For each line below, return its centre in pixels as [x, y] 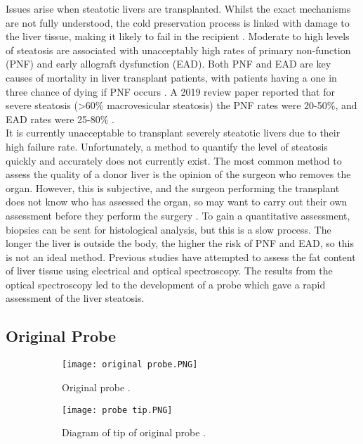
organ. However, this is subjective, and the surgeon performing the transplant [173, 188]
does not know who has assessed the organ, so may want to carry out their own [177, 202]
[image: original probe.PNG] [130, 365]
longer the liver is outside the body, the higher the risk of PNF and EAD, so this [180, 243]
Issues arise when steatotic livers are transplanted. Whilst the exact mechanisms [178, 8]
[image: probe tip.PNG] [117, 410]
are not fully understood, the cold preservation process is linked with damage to [178, 22]
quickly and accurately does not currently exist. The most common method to [174, 160]
